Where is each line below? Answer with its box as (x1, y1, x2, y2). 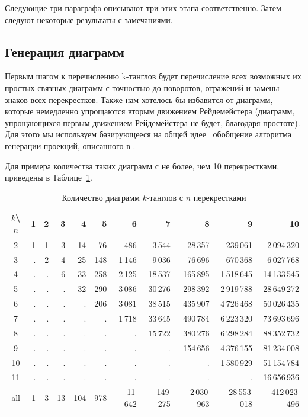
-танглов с (146, 191, 184, 203)
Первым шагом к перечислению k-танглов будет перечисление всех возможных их (5, 70, 301, 82)
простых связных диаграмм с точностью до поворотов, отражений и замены (5, 81, 280, 94)
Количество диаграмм (62, 191, 140, 203)
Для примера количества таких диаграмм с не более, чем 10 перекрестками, (5, 159, 280, 172)
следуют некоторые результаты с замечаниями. (5, 13, 173, 25)
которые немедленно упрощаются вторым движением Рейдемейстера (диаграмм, (5, 105, 295, 117)
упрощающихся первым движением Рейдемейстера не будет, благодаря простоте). (5, 116, 300, 129)
